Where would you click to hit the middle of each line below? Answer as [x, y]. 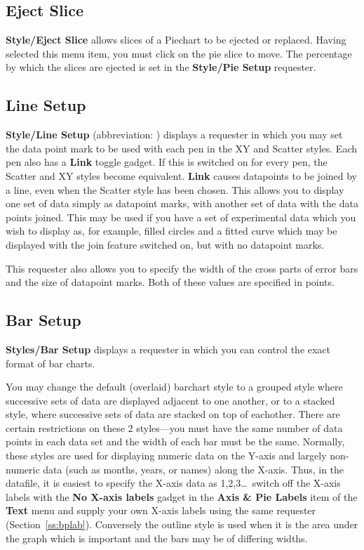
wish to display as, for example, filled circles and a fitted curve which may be [171, 231]
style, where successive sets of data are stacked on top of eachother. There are [173, 414]
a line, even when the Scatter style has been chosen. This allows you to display [175, 189]
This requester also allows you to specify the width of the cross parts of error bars [182, 268]
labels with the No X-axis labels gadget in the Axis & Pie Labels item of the [182, 496]
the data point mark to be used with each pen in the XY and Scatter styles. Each [181, 148]
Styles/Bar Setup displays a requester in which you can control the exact [168, 349]
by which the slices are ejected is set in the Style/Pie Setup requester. [161, 67]
